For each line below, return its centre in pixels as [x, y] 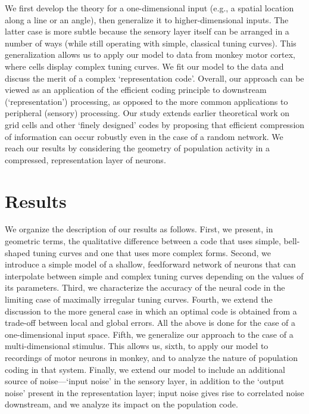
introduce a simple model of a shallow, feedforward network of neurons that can [150, 264]
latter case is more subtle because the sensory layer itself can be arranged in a [147, 31]
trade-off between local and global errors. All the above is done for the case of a [150, 323]
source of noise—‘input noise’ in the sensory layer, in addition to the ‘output [145, 381]
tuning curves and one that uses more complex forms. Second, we [152, 252]
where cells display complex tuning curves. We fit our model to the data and [144, 66]
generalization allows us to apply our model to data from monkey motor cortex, [150, 55]
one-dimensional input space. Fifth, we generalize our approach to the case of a [149, 334]
